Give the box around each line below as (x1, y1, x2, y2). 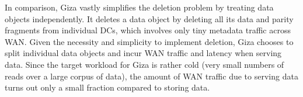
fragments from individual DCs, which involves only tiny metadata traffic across (5, 24, 291, 36)
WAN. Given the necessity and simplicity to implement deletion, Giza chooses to (5, 35, 294, 47)
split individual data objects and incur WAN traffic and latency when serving (5, 47, 282, 59)
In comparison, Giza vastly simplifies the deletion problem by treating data (5, 1, 274, 13)
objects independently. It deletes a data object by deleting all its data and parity (5, 12, 294, 25)
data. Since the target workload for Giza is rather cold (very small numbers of (5, 58, 284, 70)
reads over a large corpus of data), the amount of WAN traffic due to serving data (5, 70, 298, 82)
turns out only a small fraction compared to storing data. (5, 81, 210, 93)
